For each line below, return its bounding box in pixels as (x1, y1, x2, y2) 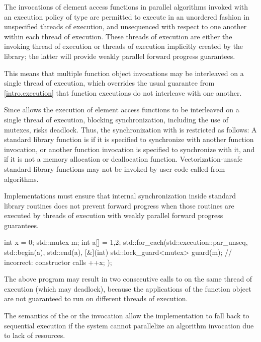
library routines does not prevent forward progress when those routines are (4, 200, 234, 211)
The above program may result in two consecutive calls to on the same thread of (4, 273, 252, 284)
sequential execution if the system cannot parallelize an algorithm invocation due (4, 320, 254, 330)
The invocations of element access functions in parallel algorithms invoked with (4, 2, 248, 12)
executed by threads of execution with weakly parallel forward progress (4, 210, 223, 221)
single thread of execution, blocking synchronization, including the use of (4, 114, 229, 124)
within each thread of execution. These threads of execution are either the (4, 31, 232, 41)
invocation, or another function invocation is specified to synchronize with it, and (4, 144, 255, 154)
